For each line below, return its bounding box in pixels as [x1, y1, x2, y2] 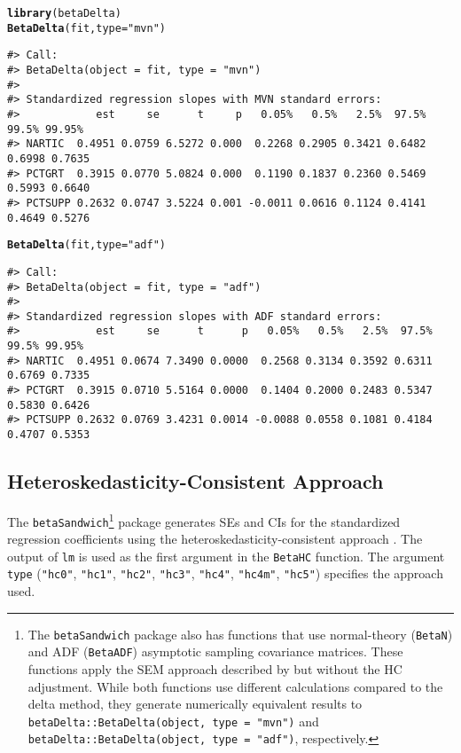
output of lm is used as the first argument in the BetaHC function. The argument [7, 546, 445, 565]
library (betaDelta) [7, 7, 121, 20]
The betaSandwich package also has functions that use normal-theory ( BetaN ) [27, 624, 453, 643]
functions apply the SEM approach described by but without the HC [27, 660, 402, 678]
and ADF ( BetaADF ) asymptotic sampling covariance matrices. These [27, 642, 403, 661]
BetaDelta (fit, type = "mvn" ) [7, 21, 167, 35]
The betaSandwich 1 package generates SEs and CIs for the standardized [7, 509, 401, 530]
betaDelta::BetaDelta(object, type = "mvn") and [27, 711, 319, 730]
